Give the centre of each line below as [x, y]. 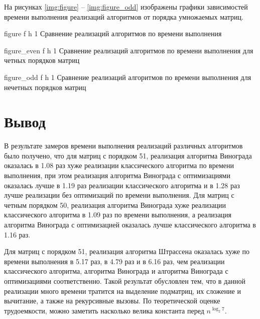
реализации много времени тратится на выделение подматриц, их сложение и [122, 291]
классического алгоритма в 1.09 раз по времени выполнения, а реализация [118, 215]
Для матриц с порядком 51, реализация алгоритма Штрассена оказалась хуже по [127, 251]
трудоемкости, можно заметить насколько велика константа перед [104, 310]
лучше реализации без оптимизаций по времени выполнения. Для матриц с [119, 195]
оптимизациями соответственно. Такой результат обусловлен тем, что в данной [125, 281]
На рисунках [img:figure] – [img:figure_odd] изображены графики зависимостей [126, 7]
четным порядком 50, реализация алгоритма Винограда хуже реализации [115, 205]
